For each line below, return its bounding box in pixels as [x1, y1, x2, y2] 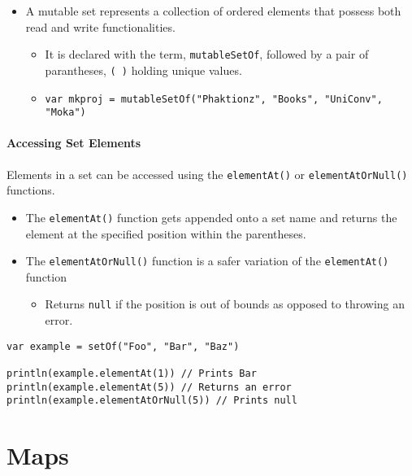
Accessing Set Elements [7, 134, 141, 151]
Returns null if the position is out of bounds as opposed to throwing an [45, 295, 405, 312]
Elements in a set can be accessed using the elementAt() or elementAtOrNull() [7, 165, 408, 182]
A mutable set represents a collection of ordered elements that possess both [25, 2, 401, 19]
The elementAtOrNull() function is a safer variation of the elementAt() [25, 252, 389, 269]
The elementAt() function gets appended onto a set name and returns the [25, 208, 397, 225]
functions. [7, 181, 55, 199]
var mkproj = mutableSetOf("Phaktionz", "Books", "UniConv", [45, 93, 383, 105]
